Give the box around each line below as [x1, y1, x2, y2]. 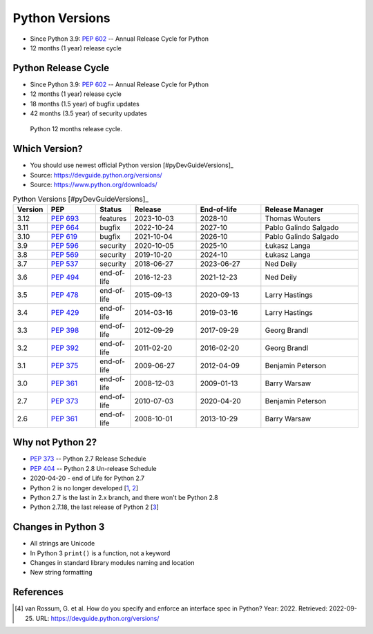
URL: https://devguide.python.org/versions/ [35, 614, 160, 622]
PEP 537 [50, 259, 79, 269]
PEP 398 [50, 325, 79, 335]
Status [99, 204, 122, 214]
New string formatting [30, 568, 93, 577]
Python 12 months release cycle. [30, 125, 122, 133]
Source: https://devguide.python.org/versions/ [30, 171, 162, 179]
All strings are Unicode [30, 539, 95, 548]
